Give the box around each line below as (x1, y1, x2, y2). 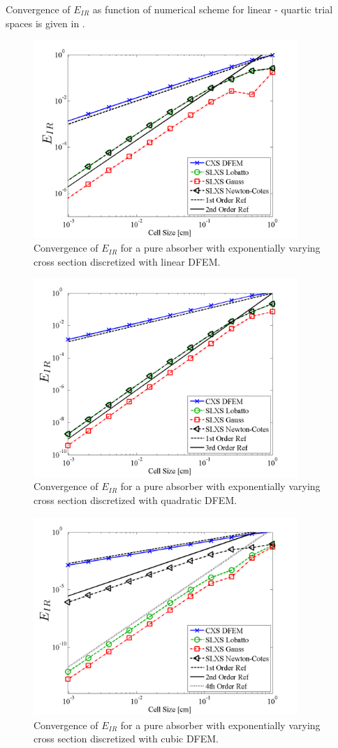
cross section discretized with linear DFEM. (34, 254, 221, 268)
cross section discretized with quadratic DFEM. (34, 493, 237, 508)
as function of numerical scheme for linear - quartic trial (92, 2, 333, 16)
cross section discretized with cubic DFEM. (34, 731, 219, 746)
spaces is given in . (6, 15, 85, 30)
